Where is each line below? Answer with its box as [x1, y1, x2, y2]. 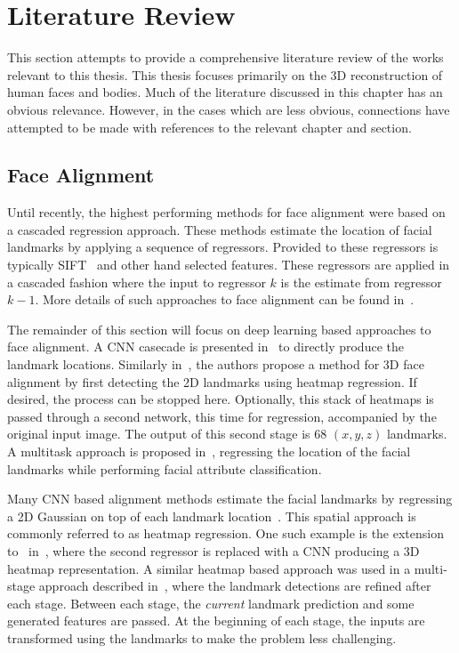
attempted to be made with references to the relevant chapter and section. [7, 117, 412, 136]
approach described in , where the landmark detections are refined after [38, 576, 431, 595]
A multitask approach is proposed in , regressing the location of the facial [7, 442, 411, 461]
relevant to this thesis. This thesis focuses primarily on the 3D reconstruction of [7, 65, 443, 84]
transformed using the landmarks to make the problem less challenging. [7, 628, 397, 647]
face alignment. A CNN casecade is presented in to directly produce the [7, 337, 404, 356]
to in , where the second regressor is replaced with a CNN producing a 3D [7, 541, 420, 560]
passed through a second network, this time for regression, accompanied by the [7, 407, 437, 425]
